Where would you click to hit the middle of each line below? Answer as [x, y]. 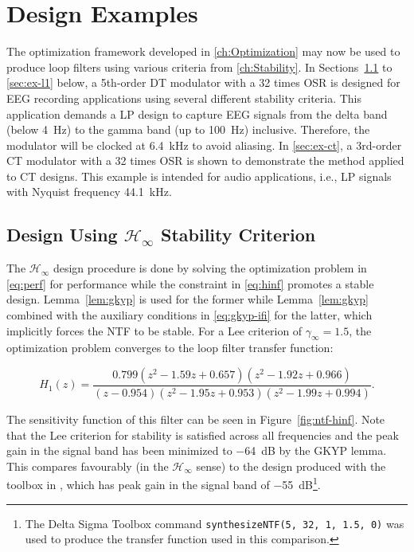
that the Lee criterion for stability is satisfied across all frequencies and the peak [203, 435]
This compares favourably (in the [88, 466]
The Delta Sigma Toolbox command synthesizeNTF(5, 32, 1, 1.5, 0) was [215, 523]
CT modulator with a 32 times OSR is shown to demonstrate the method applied [205, 161]
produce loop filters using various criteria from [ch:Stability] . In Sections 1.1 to [199, 67]
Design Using [62, 235]
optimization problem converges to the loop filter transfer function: [170, 348]
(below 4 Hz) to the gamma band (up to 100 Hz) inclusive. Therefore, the [188, 129]
